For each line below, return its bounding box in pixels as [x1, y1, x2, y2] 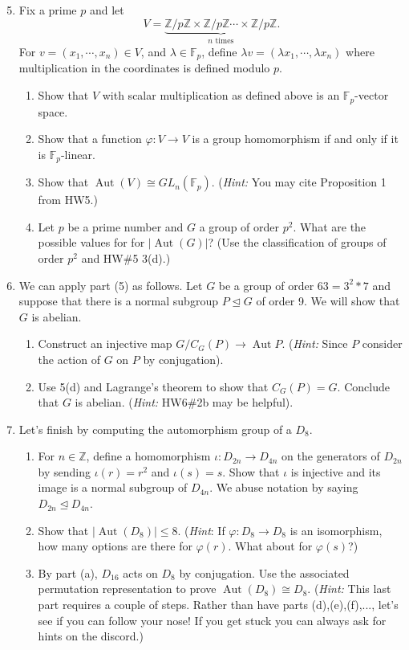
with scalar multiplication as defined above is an [102, 87, 340, 104]
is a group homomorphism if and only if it [192, 130, 399, 147]
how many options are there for [38, 538, 192, 554]
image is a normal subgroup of [38, 479, 188, 496]
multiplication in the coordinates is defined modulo [18, 59, 270, 76]
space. [38, 103, 68, 120]
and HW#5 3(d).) [81, 249, 171, 266]
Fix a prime [18, 2, 77, 18]
